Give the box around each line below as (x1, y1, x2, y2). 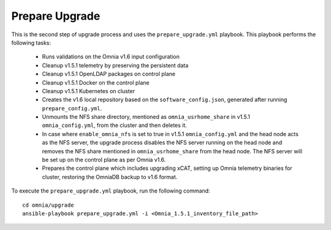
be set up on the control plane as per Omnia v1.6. (42, 156, 166, 164)
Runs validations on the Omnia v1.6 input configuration (42, 53, 180, 61)
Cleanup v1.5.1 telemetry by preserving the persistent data (42, 61, 189, 69)
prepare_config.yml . (42, 104, 102, 112)
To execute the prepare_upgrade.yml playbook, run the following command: (11, 187, 211, 194)
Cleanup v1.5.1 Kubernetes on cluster (42, 87, 135, 94)
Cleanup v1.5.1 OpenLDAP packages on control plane (42, 71, 176, 78)
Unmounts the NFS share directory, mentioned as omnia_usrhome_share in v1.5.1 (42, 113, 251, 121)
